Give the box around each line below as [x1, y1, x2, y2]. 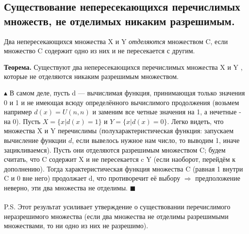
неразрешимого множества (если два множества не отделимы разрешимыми [4, 211, 229, 221]
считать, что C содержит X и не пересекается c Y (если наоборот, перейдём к [4, 154, 236, 164]
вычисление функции [4, 135, 66, 145]
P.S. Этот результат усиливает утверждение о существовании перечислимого [4, 202, 231, 212]
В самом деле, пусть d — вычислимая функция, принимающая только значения [9, 87, 245, 97]
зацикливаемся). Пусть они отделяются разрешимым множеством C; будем [4, 144, 226, 155]
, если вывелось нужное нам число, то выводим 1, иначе [72, 135, 240, 145]
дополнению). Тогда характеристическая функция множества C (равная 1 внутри [4, 163, 243, 173]
